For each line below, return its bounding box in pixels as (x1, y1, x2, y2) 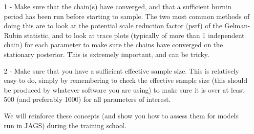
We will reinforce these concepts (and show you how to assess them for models (4, 110, 239, 120)
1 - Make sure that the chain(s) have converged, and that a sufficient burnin (4, 1, 232, 11)
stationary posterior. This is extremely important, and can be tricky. (4, 49, 210, 59)
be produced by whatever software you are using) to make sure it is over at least (4, 84, 245, 95)
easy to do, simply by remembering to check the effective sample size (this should (4, 75, 248, 85)
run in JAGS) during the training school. (4, 120, 127, 130)
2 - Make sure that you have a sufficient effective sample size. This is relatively (4, 65, 239, 76)
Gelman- (224, 20, 250, 31)
